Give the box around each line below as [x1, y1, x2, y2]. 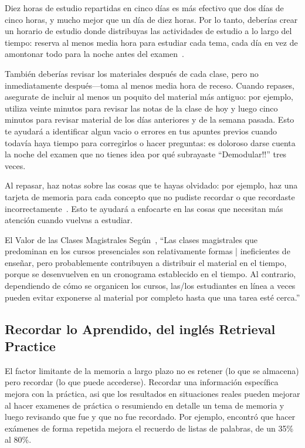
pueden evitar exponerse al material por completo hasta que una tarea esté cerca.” [5, 291, 300, 303]
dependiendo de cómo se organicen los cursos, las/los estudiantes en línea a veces [5, 279, 296, 292]
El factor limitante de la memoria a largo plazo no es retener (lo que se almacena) [5, 364, 299, 376]
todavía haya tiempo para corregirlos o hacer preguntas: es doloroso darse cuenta [5, 136, 296, 149]
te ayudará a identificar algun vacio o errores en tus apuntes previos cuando [5, 124, 277, 137]
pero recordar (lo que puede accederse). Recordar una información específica [5, 376, 279, 388]
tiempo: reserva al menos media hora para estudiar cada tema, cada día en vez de [5, 36, 298, 48]
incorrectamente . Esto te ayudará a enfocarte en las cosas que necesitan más [5, 202, 283, 214]
